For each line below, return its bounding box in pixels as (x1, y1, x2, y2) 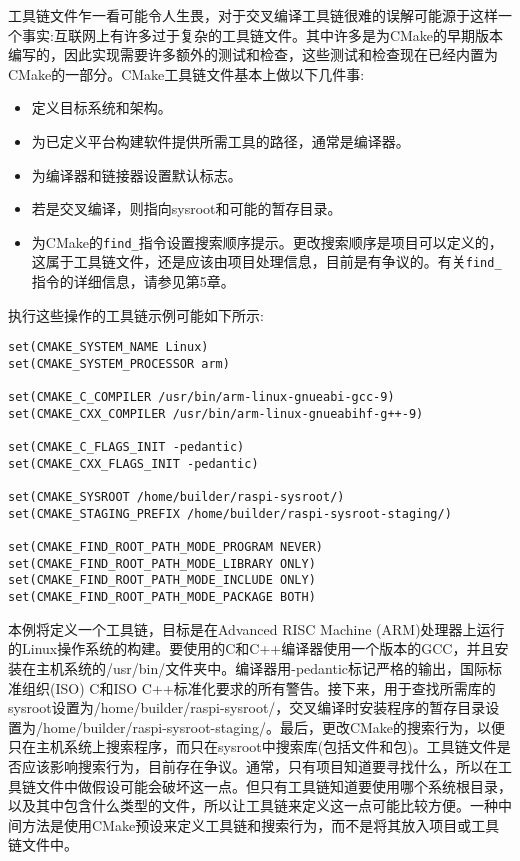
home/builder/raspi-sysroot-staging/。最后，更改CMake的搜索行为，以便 (42, 716, 506, 737)
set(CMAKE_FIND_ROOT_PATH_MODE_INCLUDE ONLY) (8, 573, 316, 588)
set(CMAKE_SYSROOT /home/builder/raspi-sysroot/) (8, 490, 345, 505)
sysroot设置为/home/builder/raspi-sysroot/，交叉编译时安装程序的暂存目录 (8, 697, 486, 718)
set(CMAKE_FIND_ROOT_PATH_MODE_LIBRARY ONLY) (8, 556, 316, 571)
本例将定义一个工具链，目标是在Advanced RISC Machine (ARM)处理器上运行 (8, 618, 505, 639)
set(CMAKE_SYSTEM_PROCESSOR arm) (8, 356, 230, 371)
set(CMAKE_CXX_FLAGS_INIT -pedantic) (8, 456, 259, 471)
